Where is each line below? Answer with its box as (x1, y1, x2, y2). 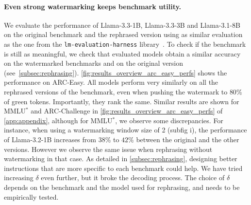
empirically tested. (4, 191, 59, 202)
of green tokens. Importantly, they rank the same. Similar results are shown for (4, 96, 239, 106)
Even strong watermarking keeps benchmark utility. (4, 1, 182, 11)
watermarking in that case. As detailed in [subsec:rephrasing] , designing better (4, 153, 237, 164)
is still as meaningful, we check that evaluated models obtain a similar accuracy (4, 48, 241, 58)
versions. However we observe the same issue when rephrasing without (4, 144, 213, 154)
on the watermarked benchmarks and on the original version (4, 58, 184, 68)
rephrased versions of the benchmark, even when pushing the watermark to (4, 87, 228, 97)
